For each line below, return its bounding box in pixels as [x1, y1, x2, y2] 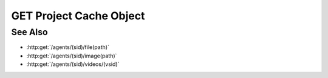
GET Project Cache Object [11, 9, 145, 22]
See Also [11, 27, 48, 37]
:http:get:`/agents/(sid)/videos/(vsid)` [26, 60, 120, 68]
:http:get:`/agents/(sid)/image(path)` [26, 52, 117, 59]
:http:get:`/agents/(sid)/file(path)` [26, 44, 109, 51]
